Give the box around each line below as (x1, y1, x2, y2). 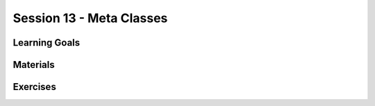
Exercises (12, 81, 57, 93)
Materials (12, 59, 55, 71)
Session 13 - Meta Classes (12, 10, 168, 26)
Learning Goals (12, 37, 81, 48)
